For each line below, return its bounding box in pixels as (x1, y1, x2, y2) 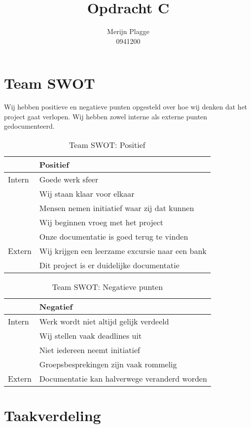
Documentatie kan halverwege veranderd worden (39, 373, 207, 385)
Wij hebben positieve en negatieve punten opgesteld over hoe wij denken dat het (4, 102, 248, 112)
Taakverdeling (4, 405, 101, 426)
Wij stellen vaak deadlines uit (39, 330, 142, 342)
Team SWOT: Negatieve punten (52, 281, 163, 293)
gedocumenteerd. (4, 121, 55, 131)
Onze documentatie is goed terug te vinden (39, 231, 188, 243)
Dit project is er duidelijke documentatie (39, 259, 179, 271)
